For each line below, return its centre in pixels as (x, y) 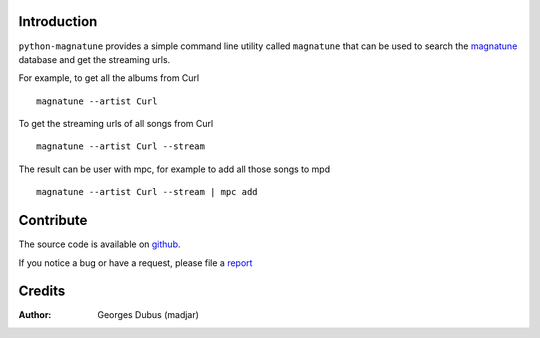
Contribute (53, 220)
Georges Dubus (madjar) (148, 315)
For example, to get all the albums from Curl (109, 78)
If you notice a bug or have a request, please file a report (135, 262)
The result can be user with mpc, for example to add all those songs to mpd (174, 169)
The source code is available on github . (99, 244)
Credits (42, 291)
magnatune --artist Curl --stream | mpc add (147, 192)
